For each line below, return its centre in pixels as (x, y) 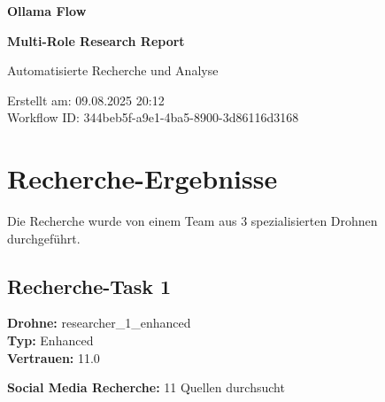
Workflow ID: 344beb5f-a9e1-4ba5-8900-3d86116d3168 (153, 117)
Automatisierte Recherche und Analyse (113, 70)
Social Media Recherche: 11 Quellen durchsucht (146, 387)
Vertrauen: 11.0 (54, 357)
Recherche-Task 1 (89, 286)
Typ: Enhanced (50, 340)
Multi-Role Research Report (96, 40)
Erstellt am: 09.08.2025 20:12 (86, 100)
